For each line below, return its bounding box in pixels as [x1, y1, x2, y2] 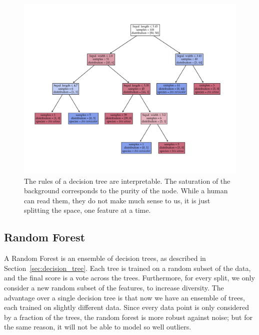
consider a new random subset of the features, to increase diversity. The [4, 282, 224, 293]
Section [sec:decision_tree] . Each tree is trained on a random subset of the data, [4, 262, 251, 273]
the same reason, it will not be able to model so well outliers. [4, 321, 191, 332]
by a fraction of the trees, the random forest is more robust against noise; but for [4, 311, 252, 322]
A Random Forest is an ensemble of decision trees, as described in [4, 253, 206, 263]
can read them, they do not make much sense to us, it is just [24, 195, 210, 205]
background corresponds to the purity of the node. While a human [24, 185, 228, 196]
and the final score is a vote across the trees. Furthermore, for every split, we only [4, 272, 255, 283]
